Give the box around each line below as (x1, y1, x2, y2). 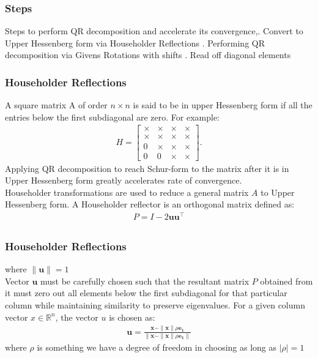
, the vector (55, 310, 98, 323)
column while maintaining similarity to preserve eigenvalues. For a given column (5, 299, 305, 311)
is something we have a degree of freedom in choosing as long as (37, 340, 277, 353)
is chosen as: (109, 310, 155, 323)
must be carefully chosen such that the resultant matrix (40, 274, 250, 287)
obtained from (260, 274, 313, 287)
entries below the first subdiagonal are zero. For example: (5, 110, 220, 123)
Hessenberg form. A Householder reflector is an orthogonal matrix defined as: (5, 198, 295, 211)
